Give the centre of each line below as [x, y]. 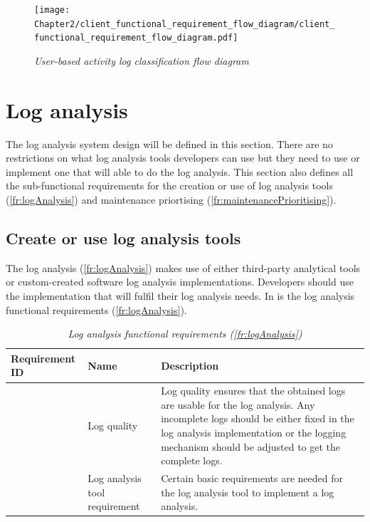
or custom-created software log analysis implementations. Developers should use [180, 282]
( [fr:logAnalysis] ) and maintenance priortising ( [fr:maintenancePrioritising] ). [171, 200]
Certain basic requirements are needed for [252, 478]
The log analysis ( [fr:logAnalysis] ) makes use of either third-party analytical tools [183, 267]
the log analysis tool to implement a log [248, 492]
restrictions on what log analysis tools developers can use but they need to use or [183, 158]
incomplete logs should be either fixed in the [258, 418]
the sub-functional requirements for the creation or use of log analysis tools [169, 186]
